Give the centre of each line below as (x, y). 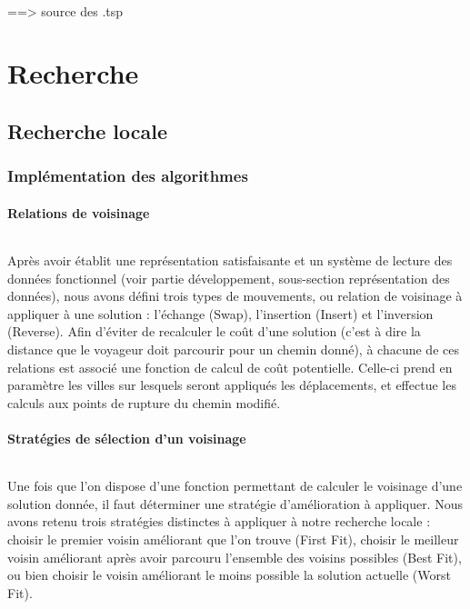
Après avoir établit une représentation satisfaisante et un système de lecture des (230, 260)
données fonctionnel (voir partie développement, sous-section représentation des (229, 278)
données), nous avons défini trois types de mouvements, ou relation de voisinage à (235, 296)
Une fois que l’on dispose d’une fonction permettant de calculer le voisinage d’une (235, 486)
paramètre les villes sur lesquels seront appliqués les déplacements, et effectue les (232, 385)
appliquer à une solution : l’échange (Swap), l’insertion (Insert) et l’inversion (220, 313)
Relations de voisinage (79, 212)
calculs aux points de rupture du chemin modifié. (144, 402)
